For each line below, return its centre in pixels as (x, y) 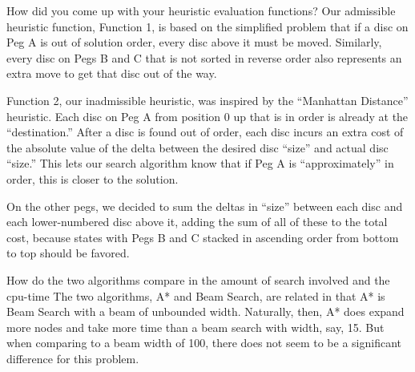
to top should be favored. (68, 253)
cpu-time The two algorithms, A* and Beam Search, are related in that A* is (196, 295)
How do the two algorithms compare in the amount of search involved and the (198, 279)
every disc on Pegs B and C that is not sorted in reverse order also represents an (204, 57)
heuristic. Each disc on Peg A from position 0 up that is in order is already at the (207, 116)
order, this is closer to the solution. (93, 178)
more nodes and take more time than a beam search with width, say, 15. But (195, 327)
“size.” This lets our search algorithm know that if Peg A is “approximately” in (200, 163)
